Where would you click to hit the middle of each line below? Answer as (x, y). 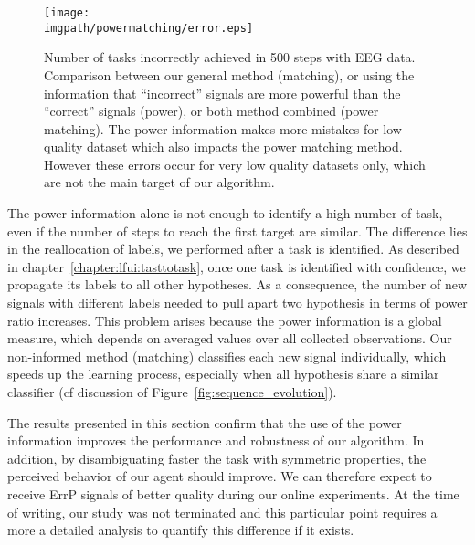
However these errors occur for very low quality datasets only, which (235, 164)
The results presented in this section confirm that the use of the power (205, 422)
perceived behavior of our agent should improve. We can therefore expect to (220, 476)
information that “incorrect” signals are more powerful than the (222, 93)
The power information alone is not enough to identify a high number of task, (225, 213)
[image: (67, 13)
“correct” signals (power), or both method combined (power (211, 111)
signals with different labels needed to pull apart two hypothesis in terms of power (237, 303)
